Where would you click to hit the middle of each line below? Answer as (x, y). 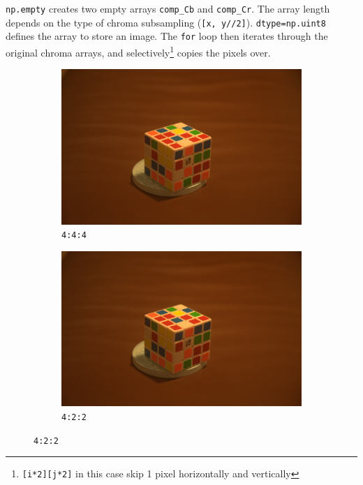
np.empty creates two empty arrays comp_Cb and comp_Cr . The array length (168, 8)
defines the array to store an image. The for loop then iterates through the (167, 36)
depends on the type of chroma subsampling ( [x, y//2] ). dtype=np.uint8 (166, 22)
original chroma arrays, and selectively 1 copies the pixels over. (138, 51)
